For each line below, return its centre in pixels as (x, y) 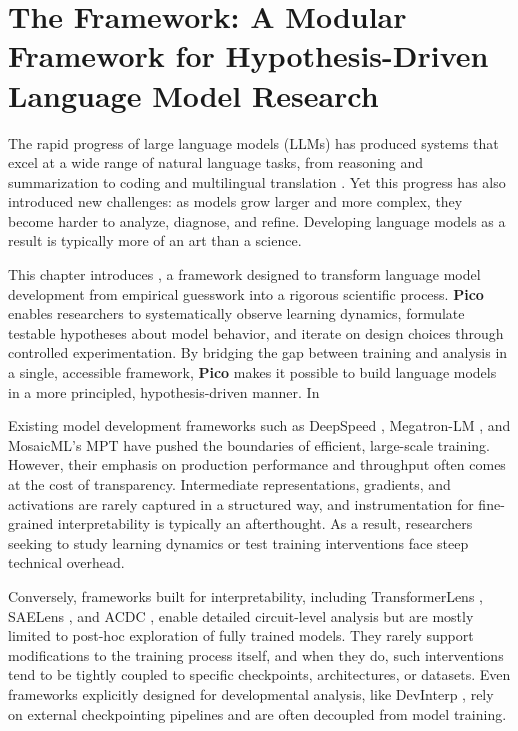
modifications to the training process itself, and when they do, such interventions (256, 654)
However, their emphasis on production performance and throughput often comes (257, 464)
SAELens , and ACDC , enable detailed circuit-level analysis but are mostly (241, 615)
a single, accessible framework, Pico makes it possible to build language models (252, 372)
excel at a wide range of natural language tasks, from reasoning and (215, 162)
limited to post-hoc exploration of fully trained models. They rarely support (241, 635)
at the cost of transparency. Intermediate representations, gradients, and (229, 484)
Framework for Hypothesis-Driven (248, 55)
